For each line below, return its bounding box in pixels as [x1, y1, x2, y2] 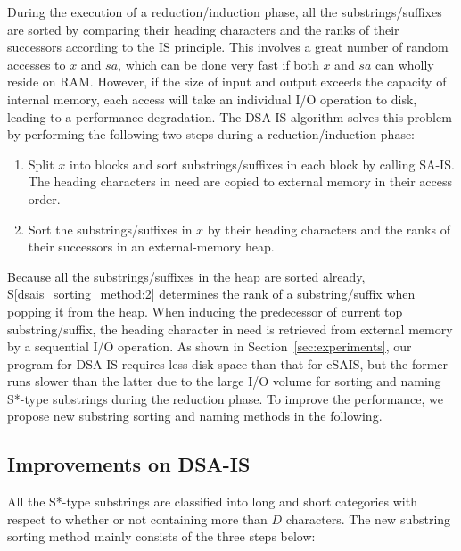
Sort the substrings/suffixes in [28, 219, 193, 238]
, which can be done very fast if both [118, 54, 319, 73]
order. [28, 189, 61, 208]
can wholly [375, 54, 434, 73]
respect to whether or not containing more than [7, 509, 268, 528]
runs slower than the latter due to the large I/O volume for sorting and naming [7, 372, 441, 391]
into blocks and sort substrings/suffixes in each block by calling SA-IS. [69, 154, 455, 173]
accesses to [7, 54, 66, 73]
